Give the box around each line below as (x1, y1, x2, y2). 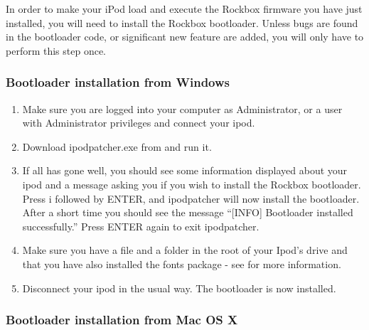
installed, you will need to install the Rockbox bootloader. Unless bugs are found (6, 15, 358, 30)
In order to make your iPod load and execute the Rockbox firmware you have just (6, 1, 363, 16)
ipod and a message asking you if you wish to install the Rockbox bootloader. (22, 176, 361, 191)
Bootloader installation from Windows (6, 73, 230, 91)
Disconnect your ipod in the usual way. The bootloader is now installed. (22, 280, 336, 295)
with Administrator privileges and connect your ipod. (22, 115, 255, 130)
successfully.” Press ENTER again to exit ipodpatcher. (22, 218, 260, 233)
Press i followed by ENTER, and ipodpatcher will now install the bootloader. (22, 191, 360, 206)
